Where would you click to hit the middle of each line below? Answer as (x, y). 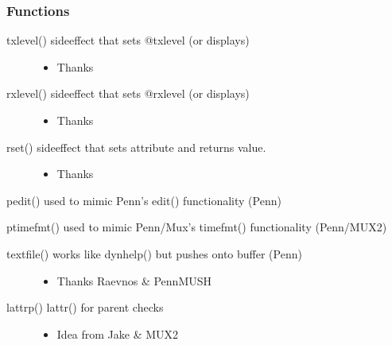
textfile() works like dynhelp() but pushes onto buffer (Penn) (154, 253)
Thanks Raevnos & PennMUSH (134, 280)
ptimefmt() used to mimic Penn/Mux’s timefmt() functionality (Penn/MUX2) (197, 227)
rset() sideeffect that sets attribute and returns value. (136, 147)
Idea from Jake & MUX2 (118, 333)
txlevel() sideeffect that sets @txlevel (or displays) (128, 40)
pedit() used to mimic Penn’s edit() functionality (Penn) (144, 200)
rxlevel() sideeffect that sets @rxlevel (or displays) (128, 93)
